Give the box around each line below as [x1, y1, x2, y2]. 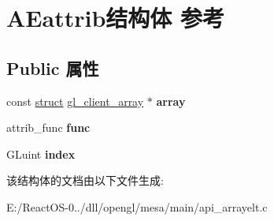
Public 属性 [6, 55, 99, 80]
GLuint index [6, 145, 76, 162]
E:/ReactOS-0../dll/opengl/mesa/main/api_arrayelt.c [6, 198, 268, 215]
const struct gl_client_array [6, 92, 144, 109]
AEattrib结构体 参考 [6, 2, 225, 34]
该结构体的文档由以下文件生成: [6, 172, 164, 189]
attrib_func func [6, 119, 91, 136]
